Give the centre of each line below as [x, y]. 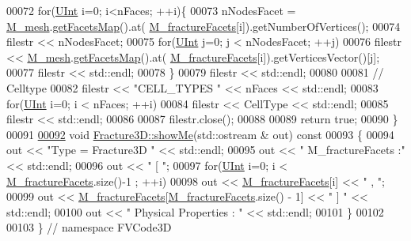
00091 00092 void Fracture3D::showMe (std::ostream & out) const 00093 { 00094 [200, 134]
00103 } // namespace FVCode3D [89, 227]
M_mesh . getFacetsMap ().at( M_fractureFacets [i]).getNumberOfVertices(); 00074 [204, 26]
